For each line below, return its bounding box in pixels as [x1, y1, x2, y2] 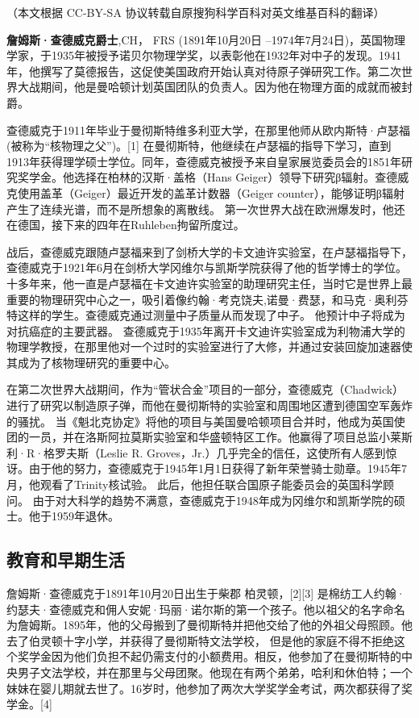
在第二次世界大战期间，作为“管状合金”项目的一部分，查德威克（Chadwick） [6, 381, 404, 398]
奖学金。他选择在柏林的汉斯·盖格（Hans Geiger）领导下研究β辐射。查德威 [17, 169, 409, 186]
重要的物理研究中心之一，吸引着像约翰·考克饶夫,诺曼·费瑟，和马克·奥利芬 [6, 290, 409, 307]
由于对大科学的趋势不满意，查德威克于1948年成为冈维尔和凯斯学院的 [32, 491, 394, 508]
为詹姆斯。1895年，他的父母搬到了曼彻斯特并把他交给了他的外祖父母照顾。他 [6, 616, 413, 633]
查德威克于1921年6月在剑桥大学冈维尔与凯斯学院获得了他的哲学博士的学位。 [6, 259, 407, 276]
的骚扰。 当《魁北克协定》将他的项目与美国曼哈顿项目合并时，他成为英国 [6, 412, 394, 429]
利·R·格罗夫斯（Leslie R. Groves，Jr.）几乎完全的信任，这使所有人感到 [6, 444, 386, 461]
